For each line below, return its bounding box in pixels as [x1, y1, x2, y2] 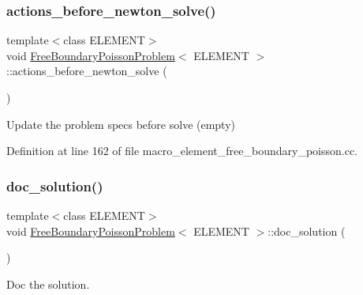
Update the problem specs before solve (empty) [6, 115, 236, 132]
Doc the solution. [6, 275, 90, 292]
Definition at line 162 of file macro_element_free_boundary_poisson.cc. [6, 142, 357, 159]
